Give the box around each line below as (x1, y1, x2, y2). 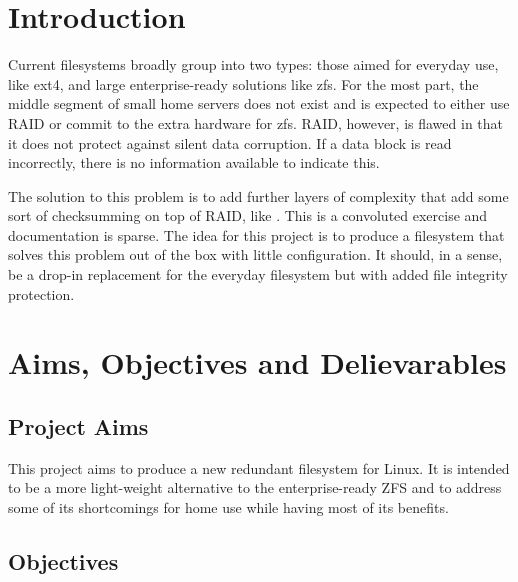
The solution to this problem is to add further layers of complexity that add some (8, 185, 509, 206)
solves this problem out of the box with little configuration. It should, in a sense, (8, 244, 503, 265)
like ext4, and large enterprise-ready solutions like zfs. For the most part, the (8, 73, 479, 94)
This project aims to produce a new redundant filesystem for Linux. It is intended (8, 457, 510, 478)
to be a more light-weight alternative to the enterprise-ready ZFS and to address (8, 477, 502, 498)
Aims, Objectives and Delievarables (8, 342, 507, 383)
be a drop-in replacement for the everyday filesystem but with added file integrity (8, 264, 508, 285)
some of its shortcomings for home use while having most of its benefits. (8, 497, 449, 518)
